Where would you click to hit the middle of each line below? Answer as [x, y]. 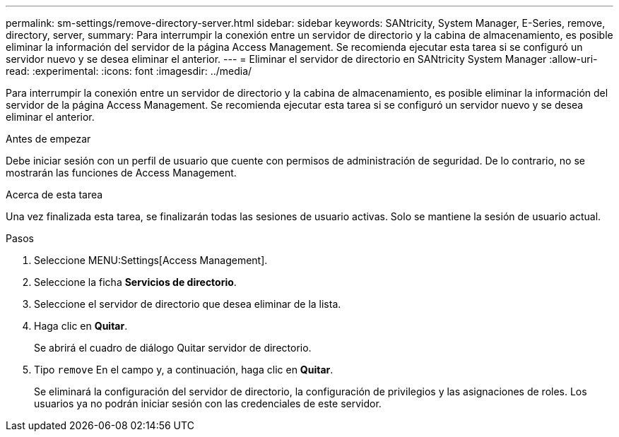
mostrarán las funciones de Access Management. [121, 173]
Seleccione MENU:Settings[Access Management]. [151, 260]
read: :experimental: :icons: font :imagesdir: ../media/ [129, 71]
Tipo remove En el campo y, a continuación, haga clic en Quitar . [184, 370]
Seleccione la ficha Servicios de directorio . [135, 282]
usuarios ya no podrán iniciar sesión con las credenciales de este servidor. [208, 403]
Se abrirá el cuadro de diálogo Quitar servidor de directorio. [173, 348]
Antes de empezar [48, 139]
